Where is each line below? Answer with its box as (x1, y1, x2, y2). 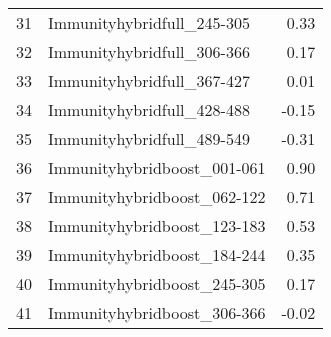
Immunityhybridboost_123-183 (48, 214, 266, 237)
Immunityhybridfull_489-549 (48, 127, 250, 150)
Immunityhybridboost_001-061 (48, 156, 266, 179)
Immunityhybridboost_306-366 (48, 301, 266, 324)
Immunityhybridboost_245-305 (48, 272, 266, 295)
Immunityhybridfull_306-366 (48, 40, 250, 63)
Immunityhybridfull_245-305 (48, 11, 250, 34)
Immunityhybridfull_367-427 (48, 69, 250, 92)
